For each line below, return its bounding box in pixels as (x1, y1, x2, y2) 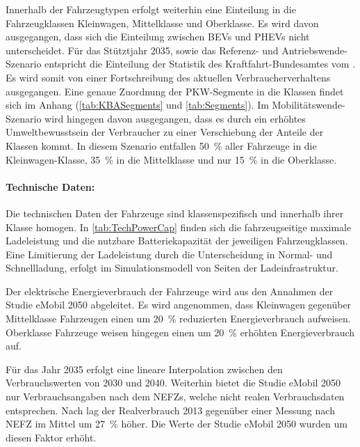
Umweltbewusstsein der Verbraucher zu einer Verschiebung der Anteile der (6, 125, 324, 139)
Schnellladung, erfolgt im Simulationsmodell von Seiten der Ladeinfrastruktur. (6, 260, 338, 275)
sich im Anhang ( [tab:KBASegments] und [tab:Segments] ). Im (6, 97, 269, 112)
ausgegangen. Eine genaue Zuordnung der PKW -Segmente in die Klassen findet (6, 84, 344, 98)
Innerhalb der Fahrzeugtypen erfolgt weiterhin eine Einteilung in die (6, 2, 296, 16)
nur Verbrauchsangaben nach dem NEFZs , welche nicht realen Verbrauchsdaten (6, 389, 345, 404)
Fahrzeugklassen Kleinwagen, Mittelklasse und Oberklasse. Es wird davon (6, 15, 319, 30)
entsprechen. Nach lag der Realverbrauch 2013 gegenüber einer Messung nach (6, 402, 335, 417)
